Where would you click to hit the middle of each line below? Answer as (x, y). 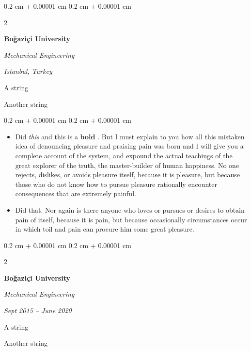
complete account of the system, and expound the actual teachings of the (124, 155)
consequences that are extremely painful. (76, 193)
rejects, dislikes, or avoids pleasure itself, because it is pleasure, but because (128, 175)
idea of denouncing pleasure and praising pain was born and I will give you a (129, 146)
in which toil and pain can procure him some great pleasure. (105, 229)
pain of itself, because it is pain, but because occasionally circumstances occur (131, 219)
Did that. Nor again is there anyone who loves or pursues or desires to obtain (130, 209)
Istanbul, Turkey (28, 71)
